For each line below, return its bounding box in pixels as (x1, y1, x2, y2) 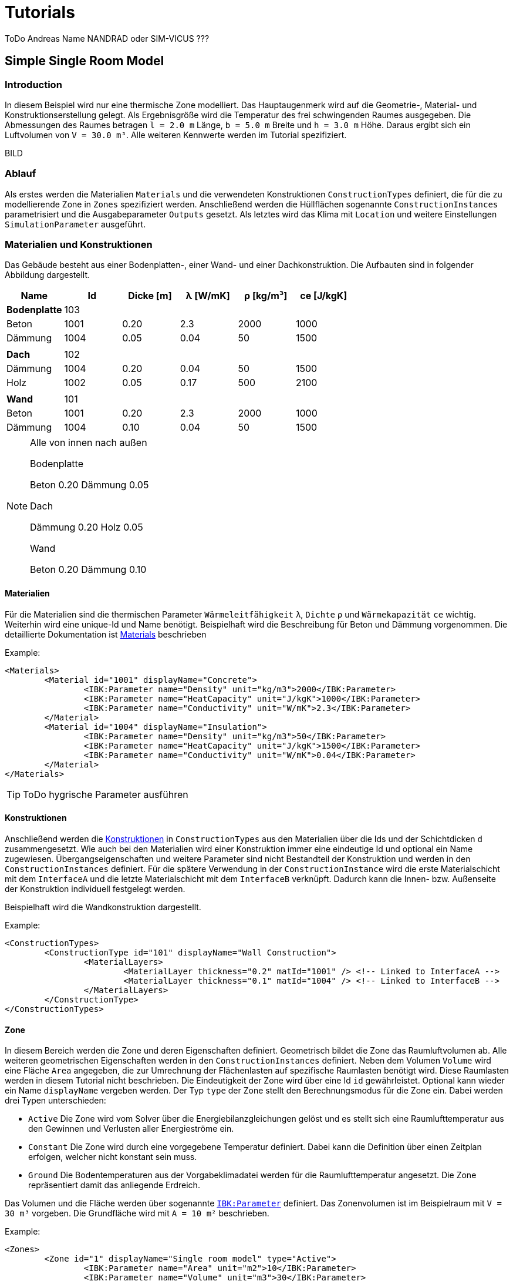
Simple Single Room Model (5, 53, 164, 69)
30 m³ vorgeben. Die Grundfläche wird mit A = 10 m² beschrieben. (5, 1208, 269, 1219)
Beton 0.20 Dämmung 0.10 (30, 564, 147, 576)
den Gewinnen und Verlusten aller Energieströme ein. (28, 1124, 234, 1134)
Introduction (5, 78, 62, 90)
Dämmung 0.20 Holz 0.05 (30, 521, 143, 534)
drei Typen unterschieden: (5, 1095, 106, 1106)
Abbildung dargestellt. (5, 270, 90, 280)
